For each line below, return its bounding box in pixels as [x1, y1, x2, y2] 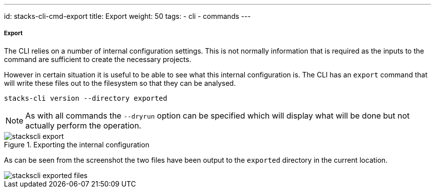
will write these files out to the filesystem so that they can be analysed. [4, 78, 236, 87]
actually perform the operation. [25, 120, 142, 130]
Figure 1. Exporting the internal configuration [4, 140, 149, 149]
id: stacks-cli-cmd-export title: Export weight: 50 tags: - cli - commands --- [4, 12, 251, 20]
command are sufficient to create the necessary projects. [4, 55, 192, 64]
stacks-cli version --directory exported [4, 94, 167, 102]
